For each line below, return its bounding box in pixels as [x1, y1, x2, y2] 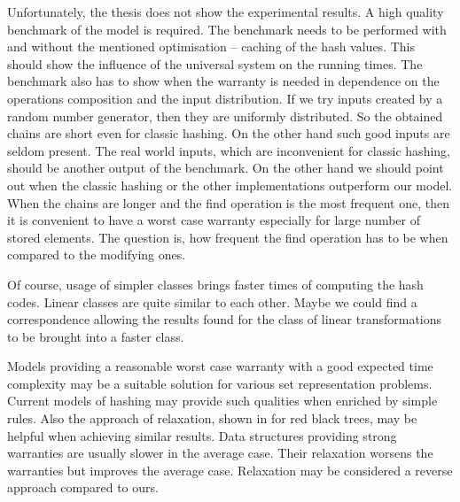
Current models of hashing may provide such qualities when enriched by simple [7, 391, 438, 410]
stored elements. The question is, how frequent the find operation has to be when [7, 228, 448, 246]
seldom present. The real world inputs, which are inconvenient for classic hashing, [7, 141, 450, 159]
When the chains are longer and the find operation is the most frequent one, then [7, 193, 449, 212]
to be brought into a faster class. [7, 327, 184, 345]
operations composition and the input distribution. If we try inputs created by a [7, 89, 443, 107]
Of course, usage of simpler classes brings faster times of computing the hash [7, 274, 424, 293]
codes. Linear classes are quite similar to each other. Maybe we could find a [7, 292, 417, 311]
